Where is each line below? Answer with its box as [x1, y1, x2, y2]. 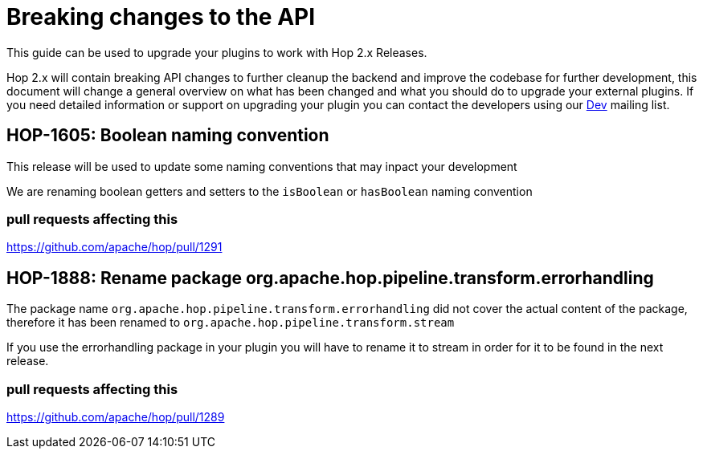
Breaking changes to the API [6, 3, 316, 30]
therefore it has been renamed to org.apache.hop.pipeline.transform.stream [6, 315, 455, 330]
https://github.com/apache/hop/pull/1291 [6, 240, 223, 254]
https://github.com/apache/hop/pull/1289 [6, 409, 225, 424]
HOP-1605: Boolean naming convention [6, 125, 329, 146]
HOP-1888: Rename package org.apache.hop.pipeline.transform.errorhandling [6, 267, 654, 288]
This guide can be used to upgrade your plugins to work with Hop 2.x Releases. [6, 45, 427, 59]
